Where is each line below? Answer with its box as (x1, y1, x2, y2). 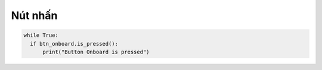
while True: (23, 32, 59, 39)
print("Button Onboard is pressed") (42, 48, 150, 55)
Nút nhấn (11, 9, 58, 22)
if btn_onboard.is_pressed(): (30, 40, 119, 47)
